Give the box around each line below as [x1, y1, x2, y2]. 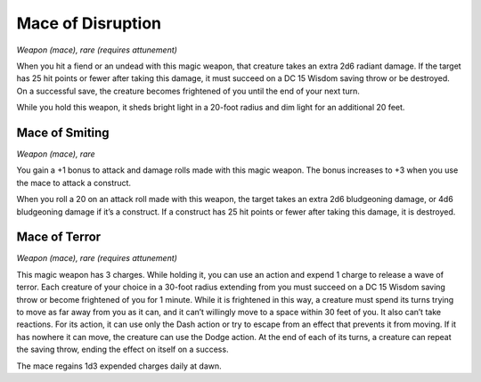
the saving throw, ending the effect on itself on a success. [16, 344, 229, 355]
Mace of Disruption [16, 13, 162, 33]
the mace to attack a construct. [16, 177, 132, 188]
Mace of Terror [16, 230, 102, 245]
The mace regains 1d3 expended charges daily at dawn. [16, 361, 222, 371]
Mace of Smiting [16, 125, 110, 140]
